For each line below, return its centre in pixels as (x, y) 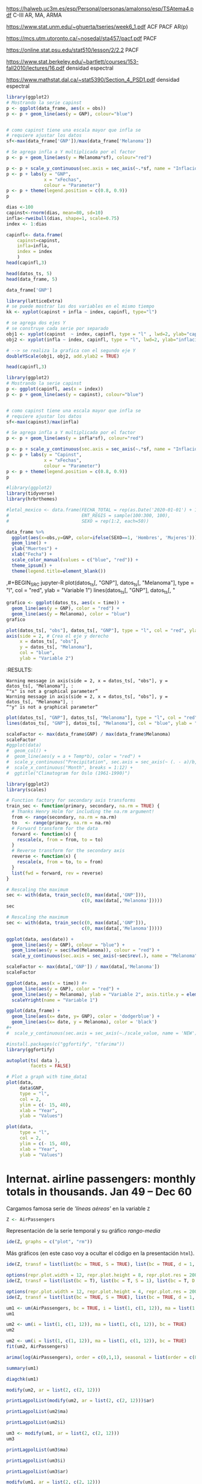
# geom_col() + (26, 751)
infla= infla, (33, 246)
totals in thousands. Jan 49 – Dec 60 (99, 1192)
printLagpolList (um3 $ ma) (37, 1450)
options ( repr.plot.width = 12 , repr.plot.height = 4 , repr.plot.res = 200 (102, 1292)
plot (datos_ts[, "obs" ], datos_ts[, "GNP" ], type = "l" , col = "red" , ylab (103, 631)
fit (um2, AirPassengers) (37, 1347)
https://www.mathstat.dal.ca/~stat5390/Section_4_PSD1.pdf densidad (93, 80)
